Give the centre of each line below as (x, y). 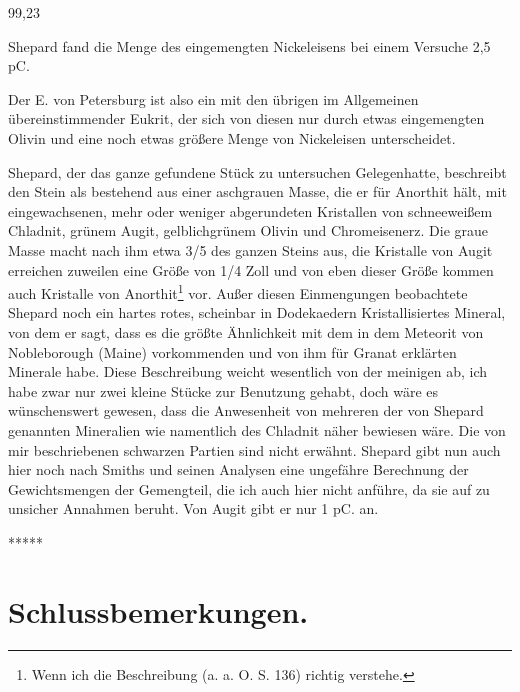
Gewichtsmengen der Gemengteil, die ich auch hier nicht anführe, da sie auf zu (249, 488)
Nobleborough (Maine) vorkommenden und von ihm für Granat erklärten (232, 351)
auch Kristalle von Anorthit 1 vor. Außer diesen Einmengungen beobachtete (238, 291)
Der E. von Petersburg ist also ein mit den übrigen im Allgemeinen (213, 98)
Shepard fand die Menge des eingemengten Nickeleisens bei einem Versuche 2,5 (249, 45)
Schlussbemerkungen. (158, 610)
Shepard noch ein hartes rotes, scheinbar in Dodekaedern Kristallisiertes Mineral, (257, 312)
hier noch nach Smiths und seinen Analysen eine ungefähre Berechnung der (238, 469)
